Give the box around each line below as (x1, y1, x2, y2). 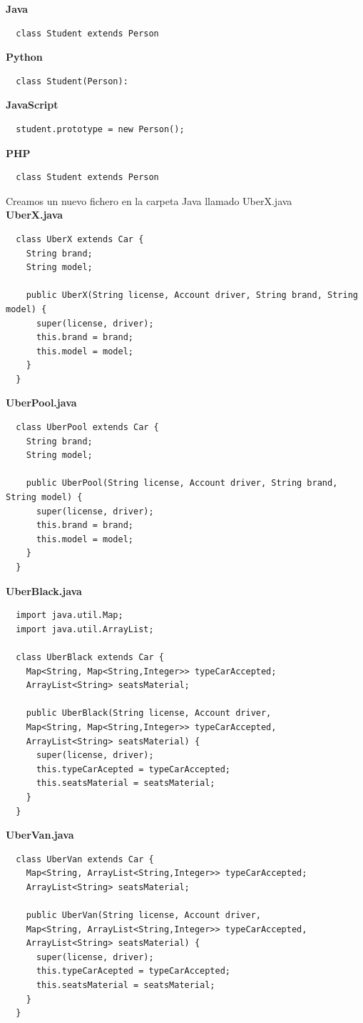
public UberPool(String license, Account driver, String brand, (26, 478, 338, 489)
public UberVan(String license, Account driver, (26, 910, 261, 921)
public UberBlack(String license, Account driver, (26, 708, 272, 719)
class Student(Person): (16, 76, 128, 86)
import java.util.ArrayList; (16, 624, 154, 634)
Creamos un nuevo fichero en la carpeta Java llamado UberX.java (6, 193, 292, 208)
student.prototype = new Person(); (16, 124, 185, 134)
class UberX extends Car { (16, 234, 144, 244)
